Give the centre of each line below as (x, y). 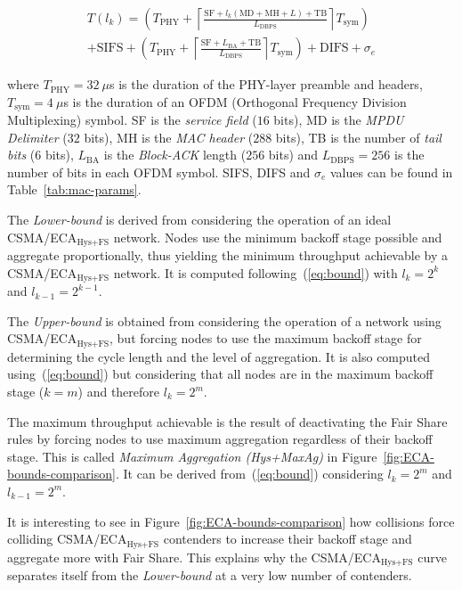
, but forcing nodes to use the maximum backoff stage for (266, 338)
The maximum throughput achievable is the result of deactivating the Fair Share (227, 421)
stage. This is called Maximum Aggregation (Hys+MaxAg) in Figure (192, 456)
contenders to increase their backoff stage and (288, 539)
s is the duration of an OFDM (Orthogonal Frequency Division (235, 101)
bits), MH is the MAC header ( (169, 137)
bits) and (293, 155)
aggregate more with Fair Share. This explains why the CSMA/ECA (194, 557)
